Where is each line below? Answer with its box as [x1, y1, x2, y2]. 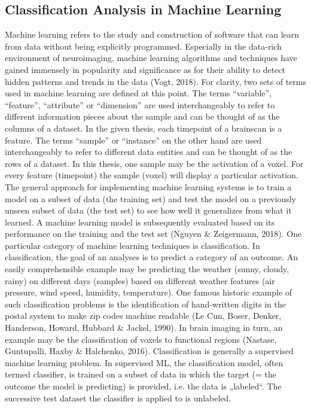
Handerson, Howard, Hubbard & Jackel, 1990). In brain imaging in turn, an [5, 321, 283, 334]
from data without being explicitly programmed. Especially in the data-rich [5, 39, 282, 52]
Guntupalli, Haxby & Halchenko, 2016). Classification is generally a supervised [5, 345, 294, 357]
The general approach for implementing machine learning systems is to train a [5, 180, 292, 193]
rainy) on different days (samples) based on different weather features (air [5, 274, 275, 287]
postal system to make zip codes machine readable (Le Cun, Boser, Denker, [5, 309, 282, 322]
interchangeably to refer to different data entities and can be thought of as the [5, 145, 292, 158]
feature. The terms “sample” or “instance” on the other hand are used [5, 133, 262, 146]
